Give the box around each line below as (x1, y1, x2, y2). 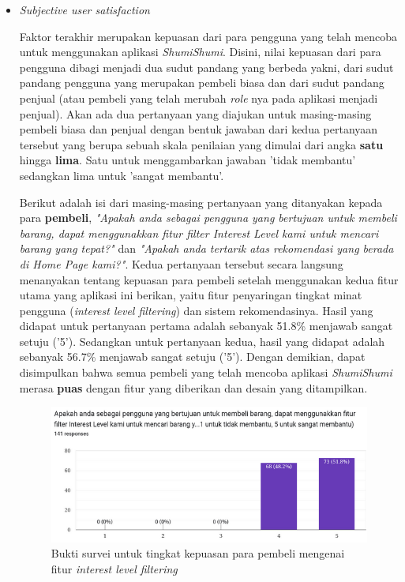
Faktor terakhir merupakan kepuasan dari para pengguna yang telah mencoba (19, 28, 397, 44)
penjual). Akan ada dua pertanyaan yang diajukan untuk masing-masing (19, 105, 372, 122)
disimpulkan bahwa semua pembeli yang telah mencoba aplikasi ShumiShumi (19, 364, 392, 381)
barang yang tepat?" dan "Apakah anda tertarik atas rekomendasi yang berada (19, 240, 394, 257)
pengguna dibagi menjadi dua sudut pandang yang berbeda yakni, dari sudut (19, 58, 394, 75)
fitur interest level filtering (51, 561, 178, 577)
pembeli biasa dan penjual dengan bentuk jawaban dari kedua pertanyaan (19, 121, 378, 137)
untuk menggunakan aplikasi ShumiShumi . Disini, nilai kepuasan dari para (19, 43, 381, 60)
